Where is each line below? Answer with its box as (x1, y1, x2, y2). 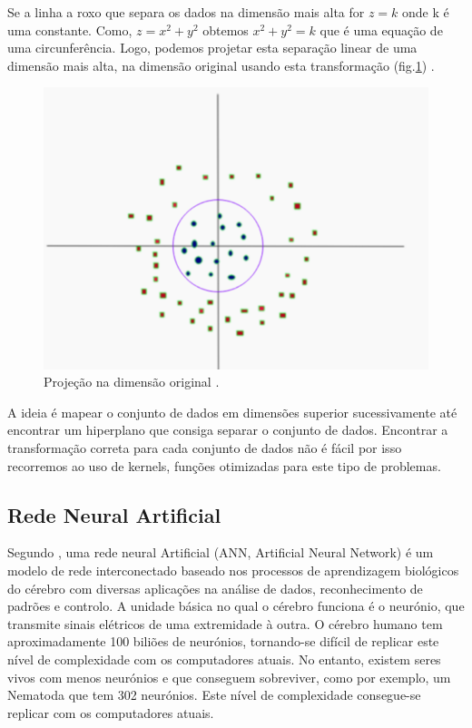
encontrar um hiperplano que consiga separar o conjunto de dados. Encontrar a (7, 420, 448, 439)
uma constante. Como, (7, 20, 133, 39)
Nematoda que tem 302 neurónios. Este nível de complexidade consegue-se (7, 685, 421, 704)
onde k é (402, 3, 449, 21)
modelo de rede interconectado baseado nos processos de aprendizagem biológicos (7, 561, 459, 580)
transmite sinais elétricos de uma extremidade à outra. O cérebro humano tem (7, 614, 443, 633)
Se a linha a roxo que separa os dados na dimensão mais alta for (7, 3, 365, 21)
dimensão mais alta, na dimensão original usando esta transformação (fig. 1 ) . (7, 55, 435, 74)
